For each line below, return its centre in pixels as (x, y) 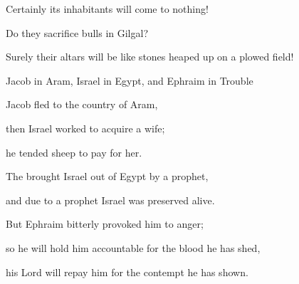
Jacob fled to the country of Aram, (82, 104)
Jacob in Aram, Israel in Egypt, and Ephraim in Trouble (130, 80)
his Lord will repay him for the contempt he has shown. (127, 272)
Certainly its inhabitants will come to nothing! (107, 9)
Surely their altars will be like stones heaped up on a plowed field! (150, 57)
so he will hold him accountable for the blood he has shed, (133, 247)
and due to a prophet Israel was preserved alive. (110, 200)
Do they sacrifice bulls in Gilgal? (77, 32)
